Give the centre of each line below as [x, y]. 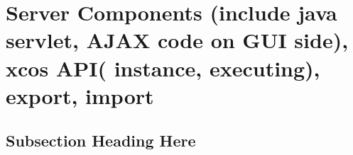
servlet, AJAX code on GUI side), [177, 40]
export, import [80, 95]
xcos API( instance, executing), [163, 68]
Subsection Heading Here [101, 140]
